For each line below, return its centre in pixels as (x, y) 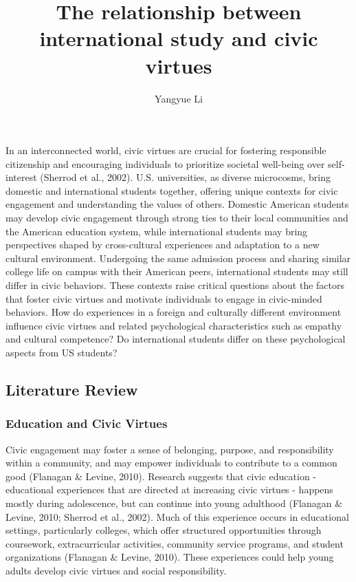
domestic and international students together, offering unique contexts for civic (172, 190)
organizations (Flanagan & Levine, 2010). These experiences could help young (170, 557)
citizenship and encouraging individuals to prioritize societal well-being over (165, 163)
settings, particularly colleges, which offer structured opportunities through (164, 530)
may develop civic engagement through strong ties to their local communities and (177, 218)
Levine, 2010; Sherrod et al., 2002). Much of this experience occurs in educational (177, 516)
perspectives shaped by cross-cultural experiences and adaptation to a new (163, 245)
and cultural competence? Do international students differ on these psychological (176, 339)
